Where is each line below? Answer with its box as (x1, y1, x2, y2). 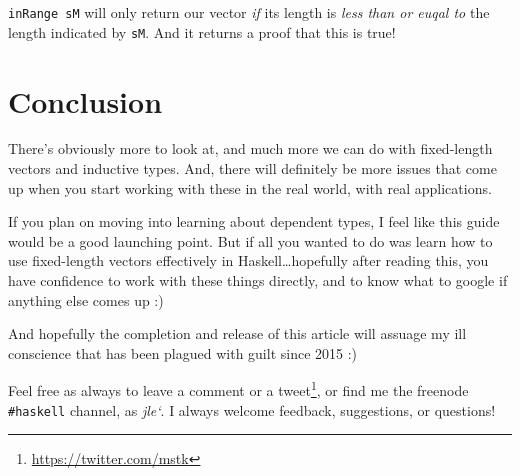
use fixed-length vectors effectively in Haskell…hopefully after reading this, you (8, 250, 489, 271)
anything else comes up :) (8, 289, 164, 310)
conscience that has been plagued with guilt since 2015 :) (8, 342, 358, 363)
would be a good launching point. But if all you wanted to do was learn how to (8, 230, 493, 251)
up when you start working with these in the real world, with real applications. (8, 177, 492, 198)
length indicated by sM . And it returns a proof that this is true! (8, 21, 396, 42)
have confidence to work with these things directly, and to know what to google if (8, 270, 508, 290)
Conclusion (8, 80, 163, 121)
